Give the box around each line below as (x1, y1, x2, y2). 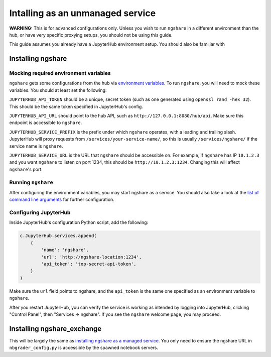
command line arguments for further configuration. (9, 196, 115, 203)
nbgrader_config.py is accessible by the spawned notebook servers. (9, 344, 158, 351)
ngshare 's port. (9, 166, 43, 172)
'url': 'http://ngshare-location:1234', (41, 254, 142, 260)
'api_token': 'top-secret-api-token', (41, 261, 137, 267)
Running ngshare (9, 179, 54, 186)
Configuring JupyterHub (9, 209, 71, 216)
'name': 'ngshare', (41, 247, 89, 253)
